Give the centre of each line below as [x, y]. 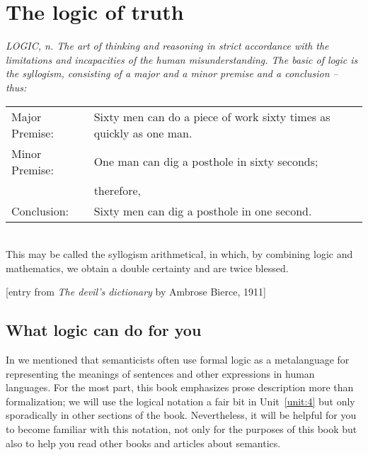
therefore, [117, 190]
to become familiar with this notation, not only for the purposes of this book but [182, 429]
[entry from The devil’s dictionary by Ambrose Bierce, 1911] [136, 292]
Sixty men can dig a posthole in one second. [203, 210]
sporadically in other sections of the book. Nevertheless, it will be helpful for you [181, 415]
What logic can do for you [104, 330]
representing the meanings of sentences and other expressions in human [160, 373]
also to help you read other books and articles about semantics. [143, 443]
